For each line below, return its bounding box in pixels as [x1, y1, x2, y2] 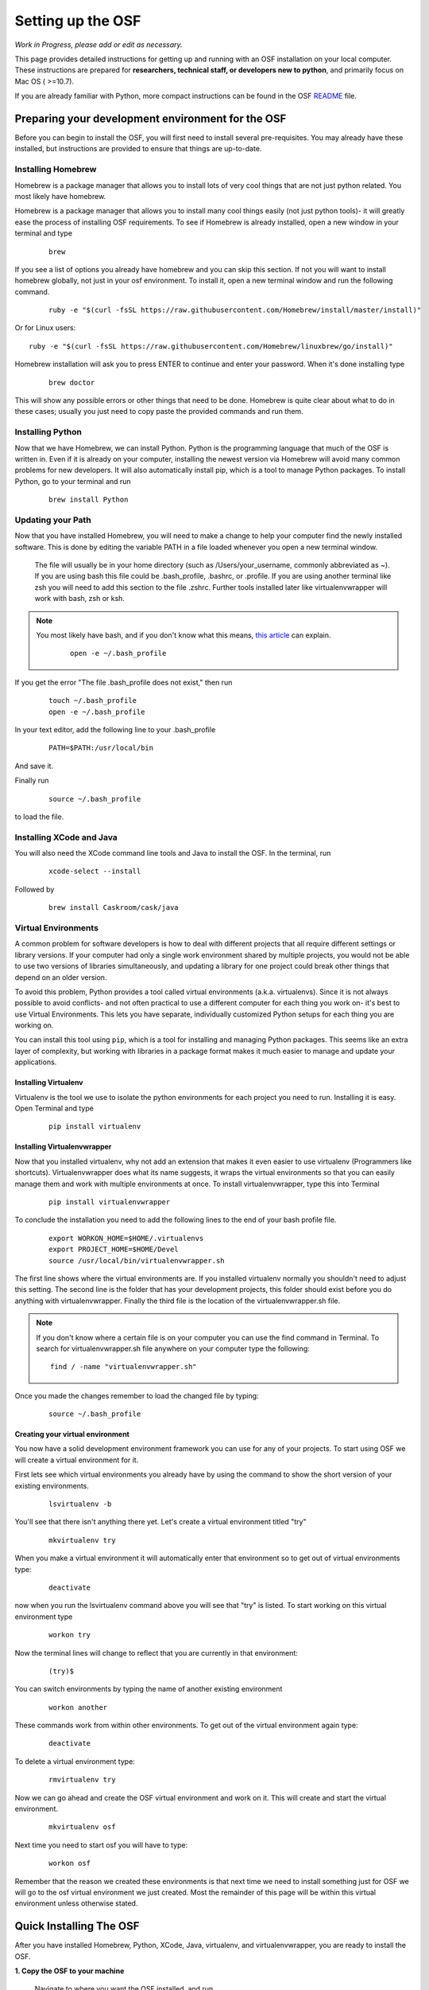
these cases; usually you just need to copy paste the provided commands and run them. [14, 407, 303, 416]
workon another [48, 1703, 108, 1711]
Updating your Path [14, 514, 91, 525]
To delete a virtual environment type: [14, 1756, 135, 1766]
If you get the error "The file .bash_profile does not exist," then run [14, 677, 233, 687]
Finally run [14, 776, 49, 786]
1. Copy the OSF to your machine [14, 1966, 125, 1976]
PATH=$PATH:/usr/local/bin [48, 743, 154, 752]
